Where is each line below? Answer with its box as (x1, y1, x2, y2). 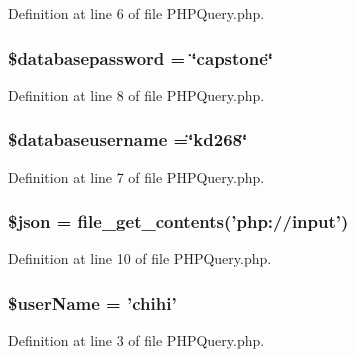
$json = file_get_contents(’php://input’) (8, 209, 349, 234)
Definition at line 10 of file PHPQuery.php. (8, 248, 272, 269)
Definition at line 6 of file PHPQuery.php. (8, 3, 265, 23)
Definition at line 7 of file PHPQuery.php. (8, 166, 265, 187)
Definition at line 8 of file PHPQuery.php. (8, 84, 265, 105)
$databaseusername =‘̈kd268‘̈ (8, 127, 248, 152)
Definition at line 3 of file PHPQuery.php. (8, 330, 265, 351)
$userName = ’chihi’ (8, 290, 177, 315)
